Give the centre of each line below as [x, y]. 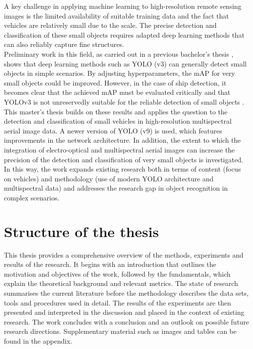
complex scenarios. [32, 197]
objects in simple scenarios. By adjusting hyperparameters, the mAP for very [119, 73]
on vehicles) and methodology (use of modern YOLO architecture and [109, 178]
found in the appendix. [38, 340]
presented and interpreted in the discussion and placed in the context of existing [124, 312]
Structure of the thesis [82, 231]
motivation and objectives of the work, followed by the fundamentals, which [117, 273]
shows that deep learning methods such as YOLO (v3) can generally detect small [125, 63]
